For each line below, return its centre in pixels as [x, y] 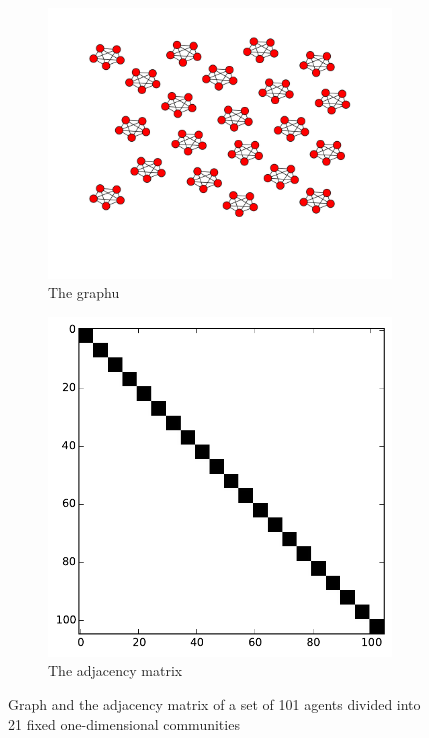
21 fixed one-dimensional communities [124, 723]
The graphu [84, 292]
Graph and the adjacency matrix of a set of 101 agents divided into [214, 703]
